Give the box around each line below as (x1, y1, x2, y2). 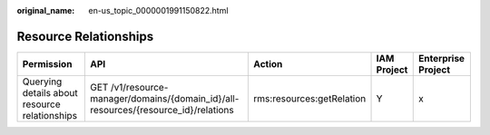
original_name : (16, 5, 75, 15)
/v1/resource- (110, 81, 169, 93)
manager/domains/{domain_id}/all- (89, 92, 240, 104)
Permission (22, 57, 73, 70)
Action (253, 57, 283, 70)
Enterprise (418, 52, 465, 64)
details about (22, 86, 78, 99)
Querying (22, 75, 63, 88)
